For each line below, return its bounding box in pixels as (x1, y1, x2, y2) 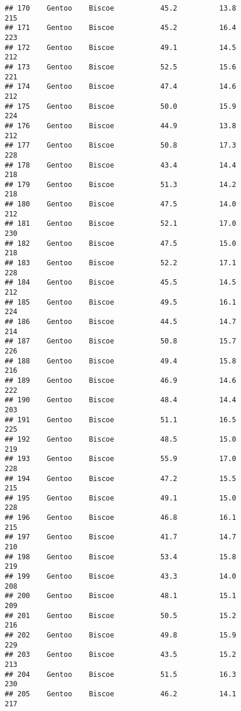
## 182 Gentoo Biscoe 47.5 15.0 (5, 239, 236, 248)
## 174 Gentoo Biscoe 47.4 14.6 (5, 82, 236, 91)
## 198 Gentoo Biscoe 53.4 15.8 (5, 552, 236, 561)
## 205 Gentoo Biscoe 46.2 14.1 (5, 689, 236, 698)
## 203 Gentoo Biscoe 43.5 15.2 (5, 650, 236, 659)
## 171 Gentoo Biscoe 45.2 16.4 (5, 24, 236, 32)
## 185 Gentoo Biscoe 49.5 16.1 (5, 298, 236, 306)
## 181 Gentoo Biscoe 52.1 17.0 (5, 219, 236, 228)
